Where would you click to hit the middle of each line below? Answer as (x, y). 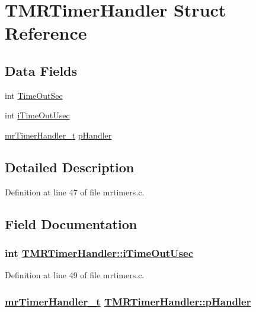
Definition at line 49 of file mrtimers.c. (75, 275)
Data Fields (41, 70)
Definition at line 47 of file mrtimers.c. (75, 192)
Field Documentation (71, 223)
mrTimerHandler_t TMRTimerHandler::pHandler (128, 301)
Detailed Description (70, 167)
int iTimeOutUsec (37, 115)
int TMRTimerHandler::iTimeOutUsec (99, 253)
